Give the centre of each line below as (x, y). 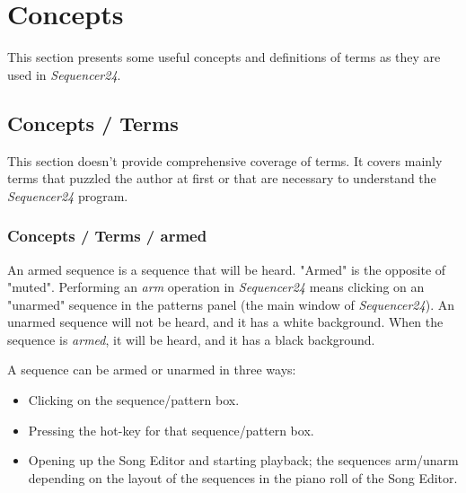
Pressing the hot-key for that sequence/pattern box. (171, 430)
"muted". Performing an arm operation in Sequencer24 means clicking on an (216, 287)
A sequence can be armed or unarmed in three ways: (152, 370)
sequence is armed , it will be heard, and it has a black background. (191, 339)
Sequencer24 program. (68, 195)
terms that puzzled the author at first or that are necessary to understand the (222, 178)
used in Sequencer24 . (64, 74)
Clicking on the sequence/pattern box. (134, 400)
